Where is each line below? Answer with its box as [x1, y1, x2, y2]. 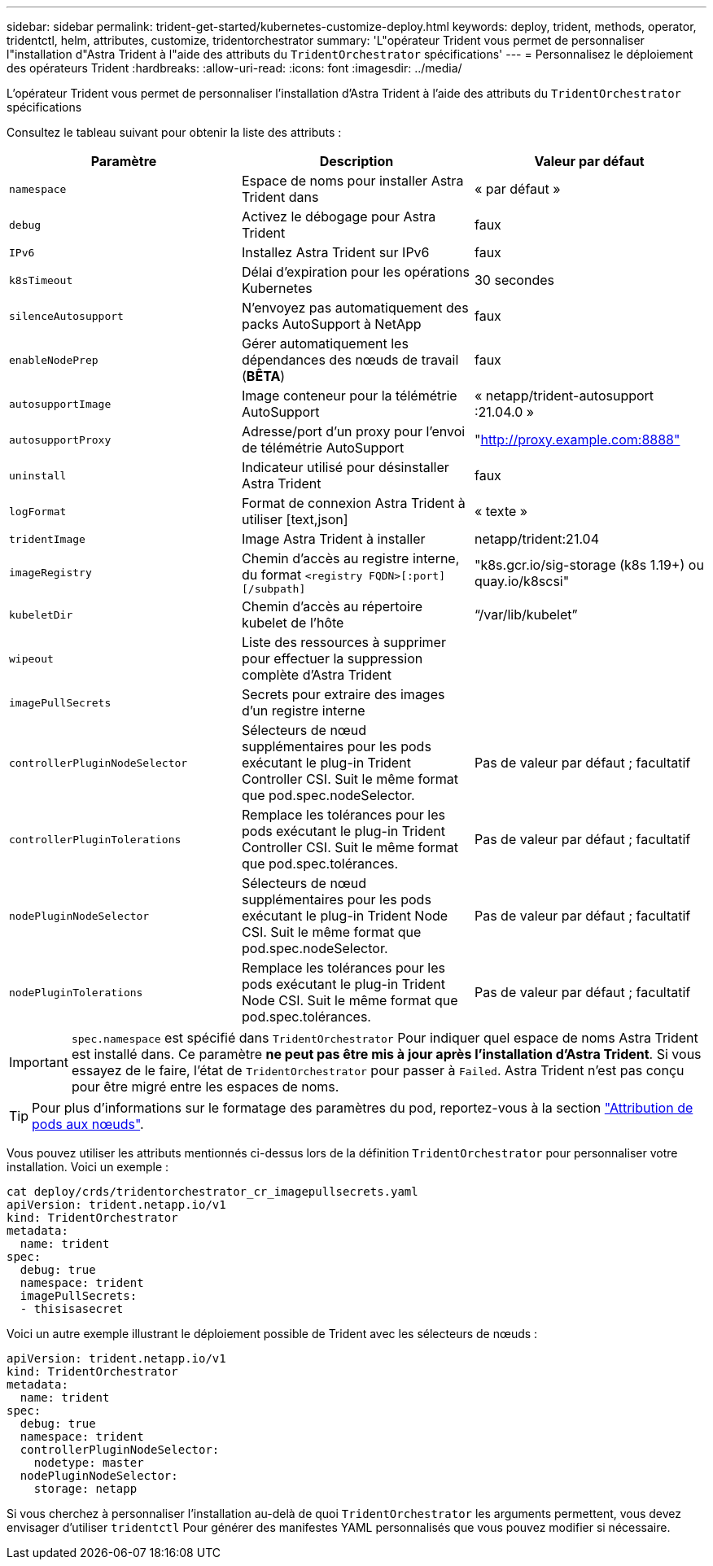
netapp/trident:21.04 [474, 531, 600, 547]
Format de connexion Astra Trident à [241, 495, 466, 511]
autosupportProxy [9, 433, 112, 446]
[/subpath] [241, 583, 306, 595]
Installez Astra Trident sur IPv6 [241, 244, 430, 260]
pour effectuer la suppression [241, 650, 423, 667]
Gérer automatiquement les [241, 335, 409, 352]
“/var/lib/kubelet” [474, 606, 578, 623]
